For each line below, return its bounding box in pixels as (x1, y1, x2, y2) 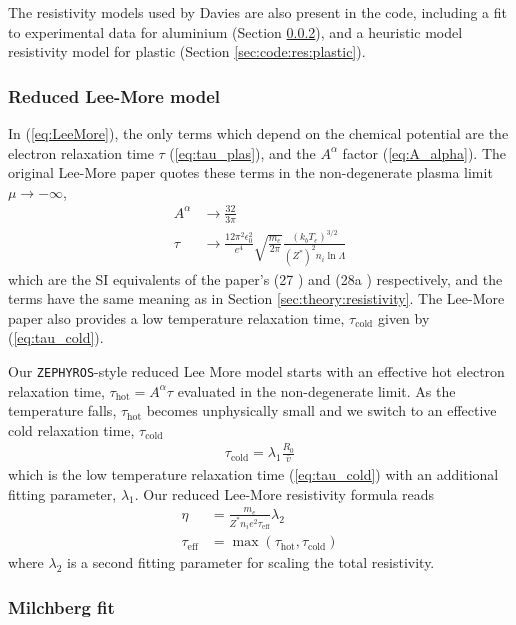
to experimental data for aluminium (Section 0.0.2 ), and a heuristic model (8, 21, 463, 42)
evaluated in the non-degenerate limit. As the (177, 380, 456, 401)
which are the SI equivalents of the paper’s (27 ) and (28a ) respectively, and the (8, 268, 503, 289)
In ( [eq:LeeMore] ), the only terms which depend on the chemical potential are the (8, 123, 509, 143)
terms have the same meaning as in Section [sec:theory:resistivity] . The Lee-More (8, 288, 505, 309)
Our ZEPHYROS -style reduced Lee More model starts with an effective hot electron (8, 360, 505, 381)
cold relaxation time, (8, 419, 135, 440)
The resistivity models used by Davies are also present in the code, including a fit (8, 2, 508, 22)
